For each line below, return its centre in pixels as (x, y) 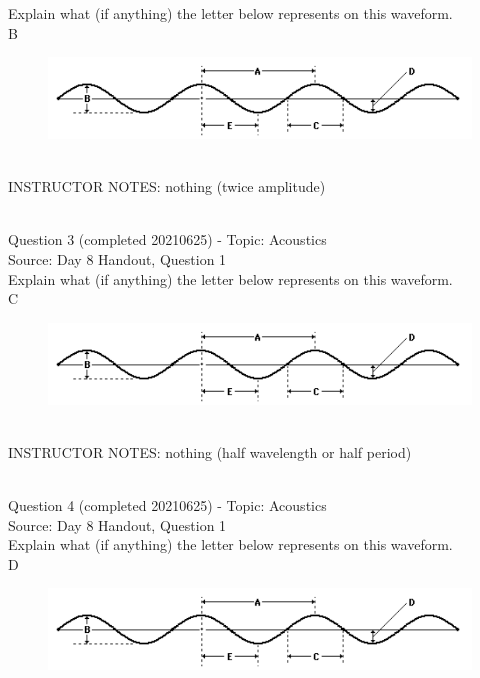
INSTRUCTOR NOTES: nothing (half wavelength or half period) (210, 451)
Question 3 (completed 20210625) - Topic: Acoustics (167, 239)
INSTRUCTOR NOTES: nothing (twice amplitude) (167, 186)
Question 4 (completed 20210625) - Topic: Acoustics (167, 505)
